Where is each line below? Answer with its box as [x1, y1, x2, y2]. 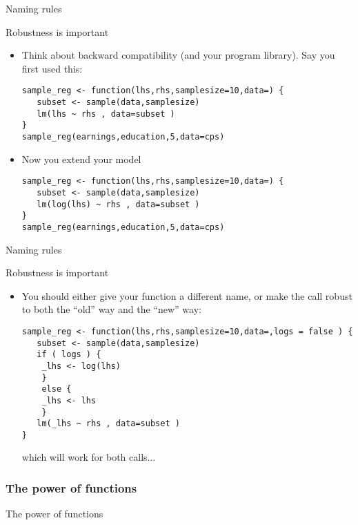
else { [41, 384, 72, 394]
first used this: [21, 61, 83, 75]
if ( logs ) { [37, 350, 101, 360]
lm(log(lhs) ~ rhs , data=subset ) [37, 199, 200, 209]
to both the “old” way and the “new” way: [21, 302, 201, 316]
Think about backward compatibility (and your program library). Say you [21, 48, 335, 62]
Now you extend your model [21, 151, 141, 166]
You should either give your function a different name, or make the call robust [21, 288, 352, 303]
